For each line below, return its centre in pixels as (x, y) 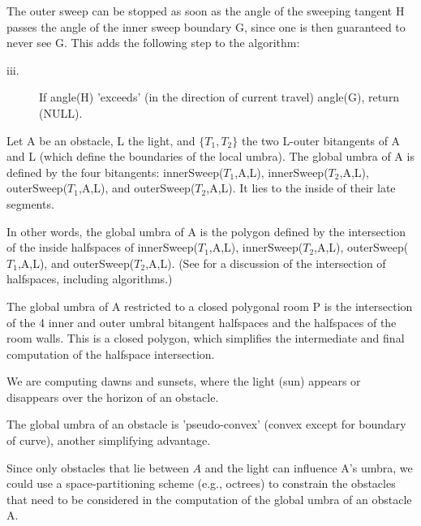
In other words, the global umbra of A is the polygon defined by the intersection (206, 231)
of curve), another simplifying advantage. (109, 440)
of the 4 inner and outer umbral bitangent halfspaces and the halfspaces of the (202, 322)
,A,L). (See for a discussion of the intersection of (266, 263)
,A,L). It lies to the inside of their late (301, 188)
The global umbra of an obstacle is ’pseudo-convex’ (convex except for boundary (206, 424)
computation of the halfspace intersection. (111, 354)
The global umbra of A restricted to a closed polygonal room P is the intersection (210, 306)
